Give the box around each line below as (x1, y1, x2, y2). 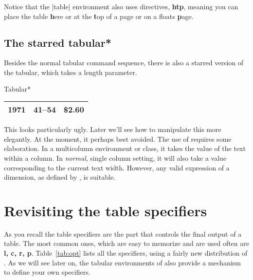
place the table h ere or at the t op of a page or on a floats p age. (4, 11, 194, 21)
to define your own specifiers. (4, 267, 90, 277)
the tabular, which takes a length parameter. (4, 67, 137, 77)
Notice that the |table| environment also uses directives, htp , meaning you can (4, 1, 238, 11)
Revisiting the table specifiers (4, 200, 207, 220)
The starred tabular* (4, 35, 111, 50)
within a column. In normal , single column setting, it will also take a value (4, 152, 227, 163)
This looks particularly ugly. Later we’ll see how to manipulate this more (4, 124, 221, 134)
